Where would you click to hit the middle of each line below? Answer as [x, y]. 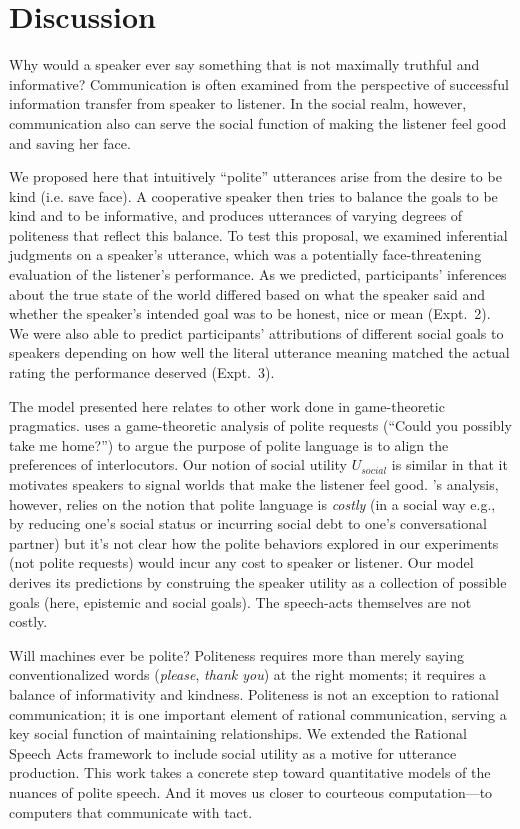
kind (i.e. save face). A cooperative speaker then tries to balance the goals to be [253, 195]
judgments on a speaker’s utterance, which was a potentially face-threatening [245, 254]
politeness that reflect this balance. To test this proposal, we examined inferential [258, 234]
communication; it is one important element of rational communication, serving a [258, 713]
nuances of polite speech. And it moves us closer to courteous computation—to [251, 791]
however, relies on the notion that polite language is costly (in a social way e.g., [252, 503]
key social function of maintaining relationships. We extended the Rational [238, 733]
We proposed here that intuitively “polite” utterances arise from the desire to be [255, 176]
